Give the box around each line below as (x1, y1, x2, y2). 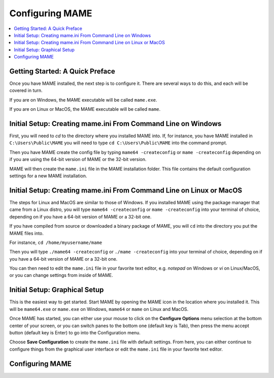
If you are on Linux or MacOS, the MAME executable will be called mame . (9, 106, 161, 112)
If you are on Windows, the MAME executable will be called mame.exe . (9, 97, 157, 103)
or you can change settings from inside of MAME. (9, 272, 114, 278)
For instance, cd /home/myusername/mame (9, 239, 102, 245)
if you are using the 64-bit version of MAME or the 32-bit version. (9, 156, 147, 163)
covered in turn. (9, 87, 43, 93)
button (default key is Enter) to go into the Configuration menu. (9, 329, 141, 335)
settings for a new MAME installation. (9, 173, 87, 179)
